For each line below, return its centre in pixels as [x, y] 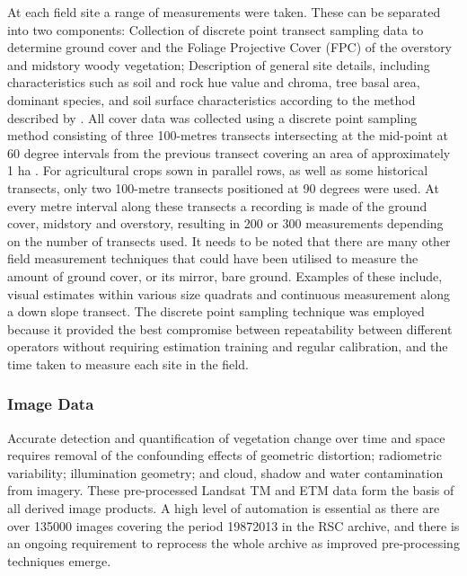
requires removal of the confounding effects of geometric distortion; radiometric [225, 455]
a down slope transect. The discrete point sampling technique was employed [216, 311]
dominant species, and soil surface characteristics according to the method [211, 99]
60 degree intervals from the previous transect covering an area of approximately [229, 152]
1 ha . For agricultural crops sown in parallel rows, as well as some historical [218, 170]
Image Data [51, 404]
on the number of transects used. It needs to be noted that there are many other [229, 240]
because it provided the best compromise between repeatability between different [230, 328]
